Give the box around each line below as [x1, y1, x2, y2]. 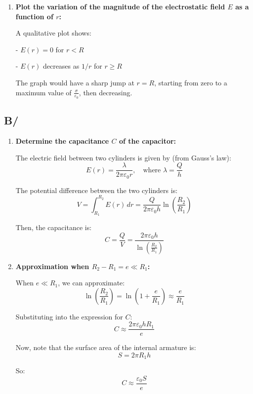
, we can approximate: [58, 277, 125, 288]
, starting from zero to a [154, 77, 227, 87]
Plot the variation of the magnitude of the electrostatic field [15, 1, 225, 11]
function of [15, 11, 53, 21]
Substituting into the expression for [15, 311, 123, 321]
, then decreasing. [79, 87, 132, 97]
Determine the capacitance [15, 136, 109, 146]
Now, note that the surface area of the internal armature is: [15, 342, 196, 353]
